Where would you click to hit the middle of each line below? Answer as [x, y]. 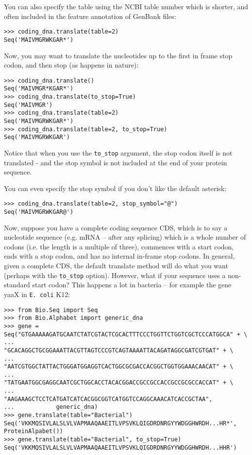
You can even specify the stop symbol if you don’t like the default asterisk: [115, 188]
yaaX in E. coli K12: [37, 294]
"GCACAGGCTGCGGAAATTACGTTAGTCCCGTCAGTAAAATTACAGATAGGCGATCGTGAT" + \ [119, 350]
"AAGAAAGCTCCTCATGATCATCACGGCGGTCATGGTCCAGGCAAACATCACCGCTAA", [108, 399]
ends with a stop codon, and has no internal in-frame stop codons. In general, [119, 256]
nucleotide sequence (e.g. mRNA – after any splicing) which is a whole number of [125, 237]
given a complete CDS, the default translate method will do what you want [116, 266]
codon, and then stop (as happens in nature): [71, 65]
